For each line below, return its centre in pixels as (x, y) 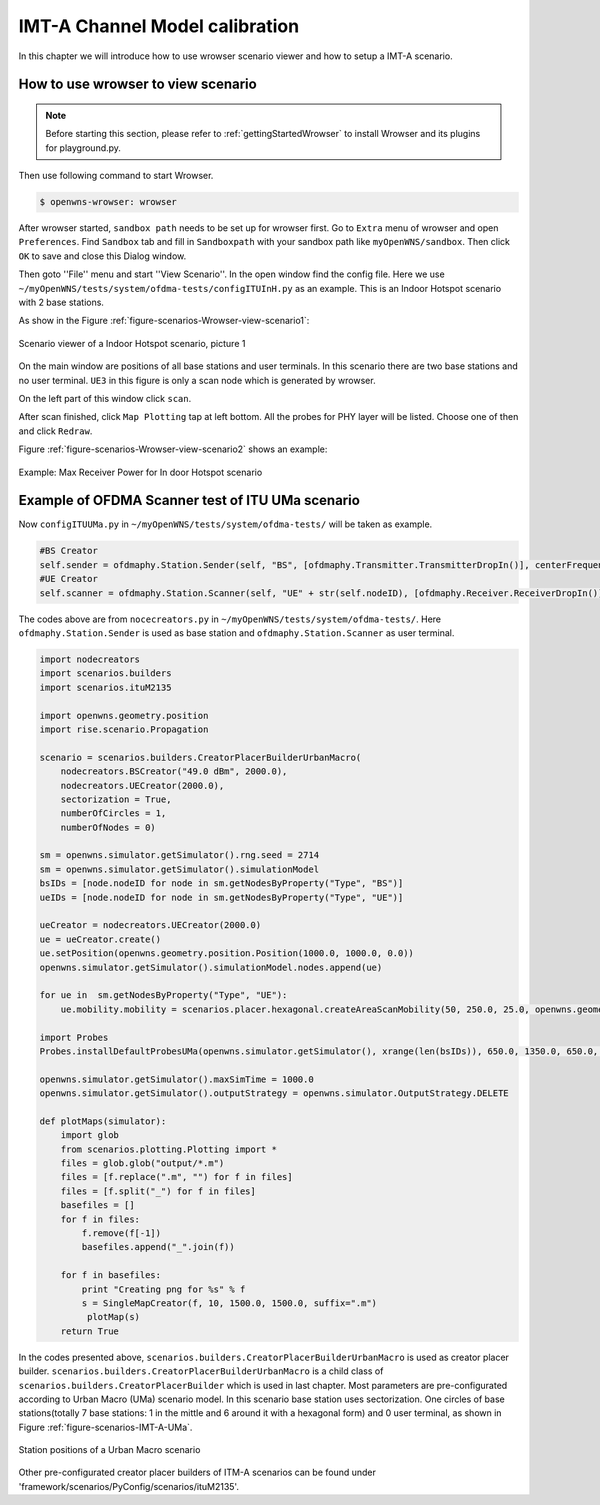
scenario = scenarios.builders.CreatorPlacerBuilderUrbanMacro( (200, 757)
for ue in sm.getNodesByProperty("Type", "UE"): (163, 995)
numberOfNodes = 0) (108, 827)
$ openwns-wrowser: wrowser (108, 202)
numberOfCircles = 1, (113, 813)
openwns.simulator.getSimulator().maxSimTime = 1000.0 (176, 1079)
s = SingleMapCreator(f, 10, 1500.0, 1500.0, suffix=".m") (229, 1303)
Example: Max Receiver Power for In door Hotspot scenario (140, 472)
